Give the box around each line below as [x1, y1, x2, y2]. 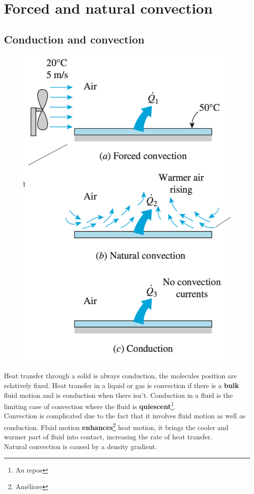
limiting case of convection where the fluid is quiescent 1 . [4, 400, 176, 411]
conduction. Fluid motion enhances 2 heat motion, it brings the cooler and [4, 421, 229, 432]
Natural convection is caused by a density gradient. [4, 441, 157, 451]
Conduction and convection [4, 31, 145, 46]
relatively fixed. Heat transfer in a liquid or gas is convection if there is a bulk [4, 380, 239, 390]
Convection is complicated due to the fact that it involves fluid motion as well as [4, 411, 246, 421]
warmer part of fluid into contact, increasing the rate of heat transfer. [4, 432, 212, 442]
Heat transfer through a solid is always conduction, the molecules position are [4, 370, 237, 381]
